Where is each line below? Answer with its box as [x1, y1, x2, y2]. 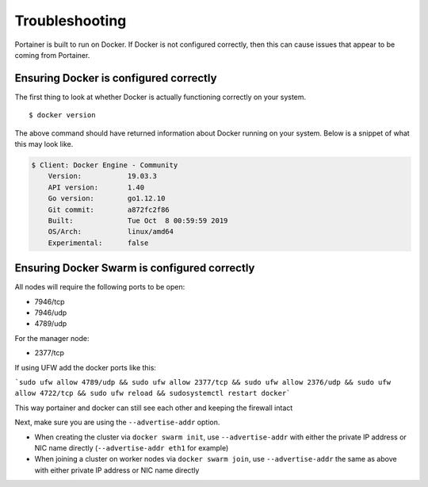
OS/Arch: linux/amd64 [48, 227, 174, 236]
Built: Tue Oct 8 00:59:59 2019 [48, 216, 228, 225]
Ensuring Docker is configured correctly [14, 71, 217, 85]
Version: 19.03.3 [48, 171, 158, 181]
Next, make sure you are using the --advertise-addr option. [14, 417, 220, 428]
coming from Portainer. [14, 50, 90, 59]
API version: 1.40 [48, 182, 145, 192]
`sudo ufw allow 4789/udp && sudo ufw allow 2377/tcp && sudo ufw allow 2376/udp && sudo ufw [14, 378, 392, 386]
